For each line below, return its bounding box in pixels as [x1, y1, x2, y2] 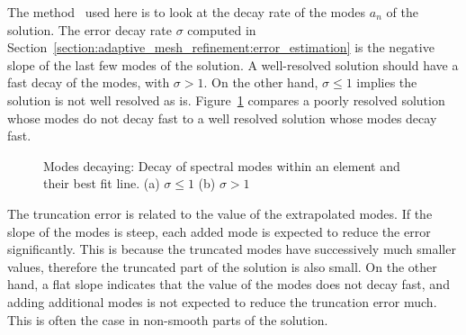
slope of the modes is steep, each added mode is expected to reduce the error [7, 222, 431, 240]
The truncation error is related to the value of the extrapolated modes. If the [7, 204, 433, 222]
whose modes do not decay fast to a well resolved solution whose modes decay [7, 108, 437, 127]
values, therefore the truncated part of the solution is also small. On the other [7, 257, 437, 276]
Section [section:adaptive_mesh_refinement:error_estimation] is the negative [7, 38, 435, 57]
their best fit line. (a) [43, 174, 160, 193]
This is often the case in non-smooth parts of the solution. [7, 310, 328, 329]
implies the [356, 73, 417, 92]
